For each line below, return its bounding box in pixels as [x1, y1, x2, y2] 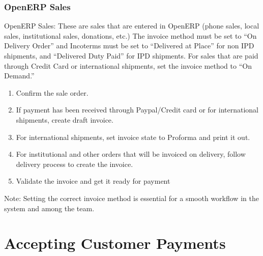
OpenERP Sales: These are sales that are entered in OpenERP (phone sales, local [4, 20, 259, 31]
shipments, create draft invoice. [16, 114, 113, 125]
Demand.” [4, 70, 35, 81]
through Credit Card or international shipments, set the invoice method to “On [4, 60, 252, 71]
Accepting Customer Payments [4, 233, 226, 253]
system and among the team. [4, 203, 95, 213]
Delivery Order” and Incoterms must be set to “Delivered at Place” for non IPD [4, 40, 254, 51]
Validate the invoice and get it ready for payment [16, 176, 170, 186]
